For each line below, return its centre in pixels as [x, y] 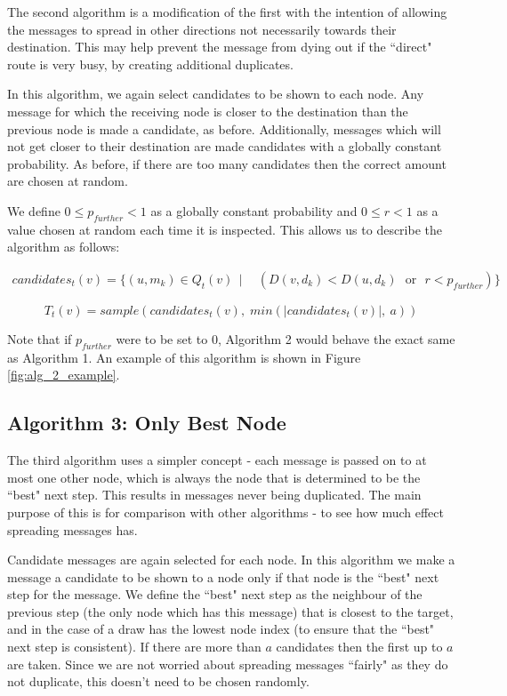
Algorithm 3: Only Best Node [147, 423]
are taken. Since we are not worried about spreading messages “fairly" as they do [228, 664]
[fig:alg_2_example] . [64, 375]
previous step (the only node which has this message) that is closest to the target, [230, 611]
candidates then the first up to [359, 647]
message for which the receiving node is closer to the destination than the [208, 111]
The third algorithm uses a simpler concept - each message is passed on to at [217, 460]
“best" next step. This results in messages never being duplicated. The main [214, 495]
